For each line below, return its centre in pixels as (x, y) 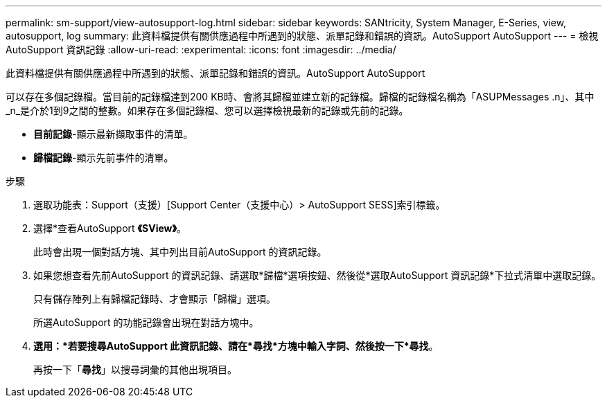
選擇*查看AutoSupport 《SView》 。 (110, 228)
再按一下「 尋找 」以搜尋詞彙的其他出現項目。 (135, 369)
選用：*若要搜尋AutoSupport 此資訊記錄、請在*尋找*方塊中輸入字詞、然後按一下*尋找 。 (236, 346)
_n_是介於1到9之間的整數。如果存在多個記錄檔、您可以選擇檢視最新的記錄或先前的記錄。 (207, 110)
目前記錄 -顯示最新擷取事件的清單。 (113, 134)
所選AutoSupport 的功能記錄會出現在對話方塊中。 (146, 322)
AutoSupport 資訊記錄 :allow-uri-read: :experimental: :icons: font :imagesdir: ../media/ (201, 50)
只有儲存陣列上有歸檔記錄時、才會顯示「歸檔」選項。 (155, 299)
